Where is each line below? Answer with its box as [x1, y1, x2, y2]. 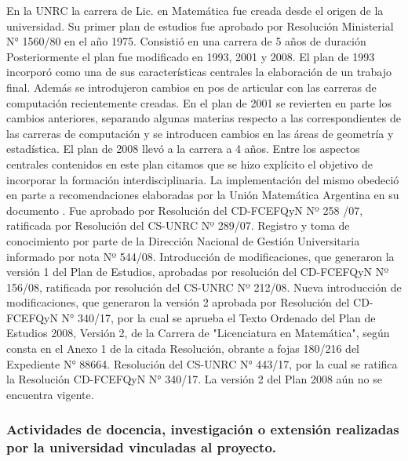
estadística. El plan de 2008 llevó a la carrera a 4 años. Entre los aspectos [6, 140, 360, 157]
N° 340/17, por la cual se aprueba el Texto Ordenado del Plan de [61, 309, 376, 325]
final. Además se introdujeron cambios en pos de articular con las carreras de [6, 78, 377, 95]
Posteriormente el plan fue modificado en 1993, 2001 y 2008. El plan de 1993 [6, 48, 375, 64]
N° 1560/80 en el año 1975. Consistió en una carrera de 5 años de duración [6, 33, 366, 49]
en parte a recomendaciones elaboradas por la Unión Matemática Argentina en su [6, 187, 399, 203]
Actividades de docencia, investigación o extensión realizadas [6, 419, 399, 439]
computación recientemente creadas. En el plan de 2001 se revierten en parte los [6, 94, 392, 111]
